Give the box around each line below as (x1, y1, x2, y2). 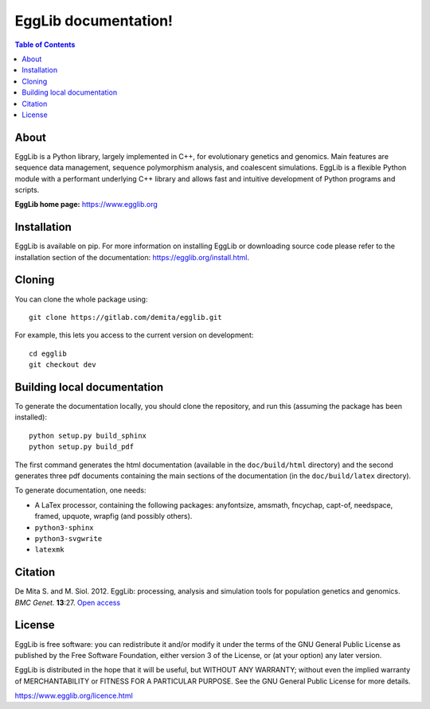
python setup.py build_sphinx (29, 430, 147, 440)
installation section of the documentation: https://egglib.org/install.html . (14, 252, 250, 262)
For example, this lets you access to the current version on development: (14, 330, 254, 340)
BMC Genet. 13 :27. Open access (14, 598, 121, 607)
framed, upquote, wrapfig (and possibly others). (34, 512, 193, 521)
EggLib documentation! (14, 12, 174, 29)
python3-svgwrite (34, 534, 103, 543)
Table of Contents (14, 40, 76, 49)
